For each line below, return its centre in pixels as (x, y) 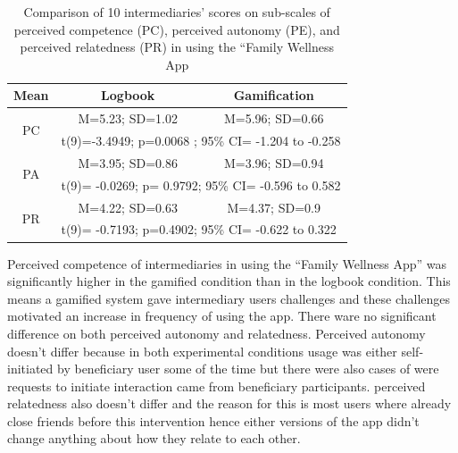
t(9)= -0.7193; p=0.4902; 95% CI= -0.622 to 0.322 (199, 229)
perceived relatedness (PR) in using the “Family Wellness (177, 47)
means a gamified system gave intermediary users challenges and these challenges (229, 298)
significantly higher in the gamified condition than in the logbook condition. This (229, 281)
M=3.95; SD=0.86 (128, 162)
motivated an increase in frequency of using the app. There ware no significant (222, 316)
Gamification (274, 95)
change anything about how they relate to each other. (154, 438)
